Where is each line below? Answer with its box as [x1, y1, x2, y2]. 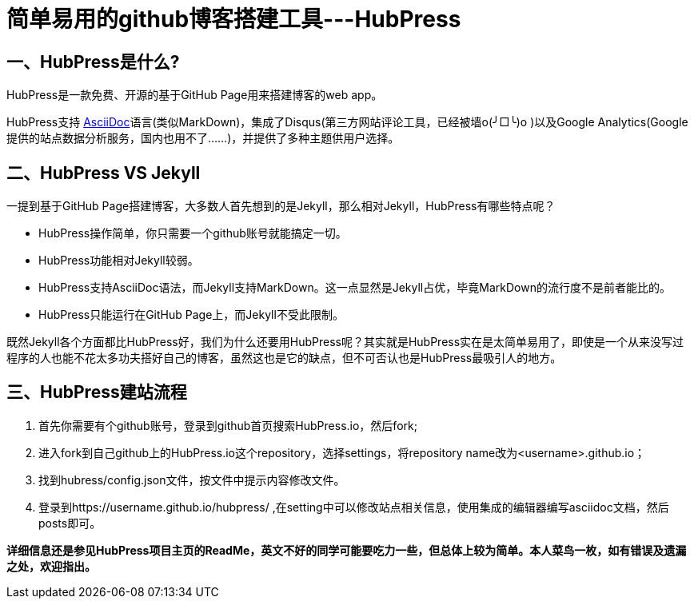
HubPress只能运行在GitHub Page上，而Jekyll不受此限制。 [38, 308, 344, 322]
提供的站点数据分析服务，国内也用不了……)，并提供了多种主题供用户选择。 [6, 131, 400, 145]
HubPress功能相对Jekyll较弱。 [38, 253, 199, 268]
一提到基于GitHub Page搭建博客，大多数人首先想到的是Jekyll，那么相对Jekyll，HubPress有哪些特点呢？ [6, 199, 556, 213]
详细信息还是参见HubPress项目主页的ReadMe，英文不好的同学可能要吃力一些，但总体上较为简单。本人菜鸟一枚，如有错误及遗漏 [6, 543, 687, 557]
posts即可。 [38, 515, 102, 530]
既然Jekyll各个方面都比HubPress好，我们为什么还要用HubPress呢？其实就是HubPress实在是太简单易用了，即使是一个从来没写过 [6, 335, 684, 349]
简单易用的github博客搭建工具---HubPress [6, 6, 461, 33]
